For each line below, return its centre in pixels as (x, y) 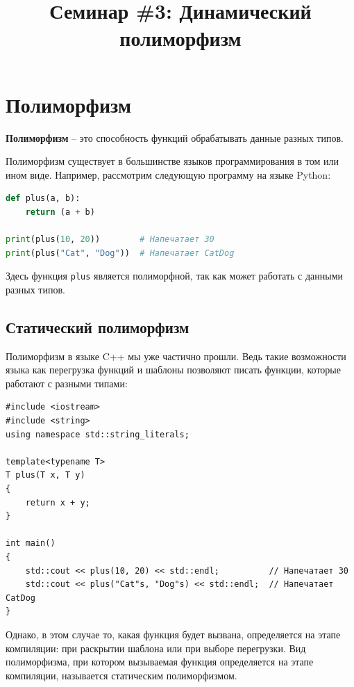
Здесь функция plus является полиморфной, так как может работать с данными (175, 276)
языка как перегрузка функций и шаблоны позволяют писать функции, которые (173, 370)
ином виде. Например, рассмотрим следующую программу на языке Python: (168, 174)
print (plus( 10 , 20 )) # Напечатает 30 (110, 240)
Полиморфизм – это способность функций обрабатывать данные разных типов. (175, 137)
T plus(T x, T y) (45, 475)
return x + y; (58, 502)
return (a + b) (60, 212)
